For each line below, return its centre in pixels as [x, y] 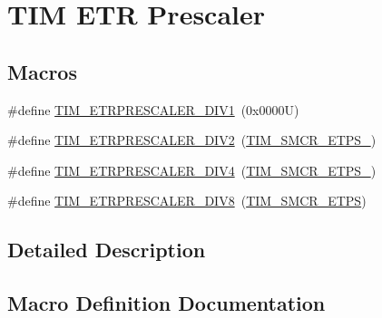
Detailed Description [107, 250]
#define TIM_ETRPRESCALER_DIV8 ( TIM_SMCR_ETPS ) [187, 201]
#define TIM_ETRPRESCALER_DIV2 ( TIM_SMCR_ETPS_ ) [192, 140]
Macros [42, 71]
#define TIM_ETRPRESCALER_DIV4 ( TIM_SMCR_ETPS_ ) [192, 170]
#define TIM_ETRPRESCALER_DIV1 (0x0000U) [153, 109]
